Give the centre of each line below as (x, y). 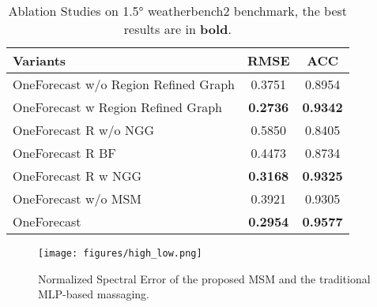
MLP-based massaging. (94, 294)
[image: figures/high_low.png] (120, 253)
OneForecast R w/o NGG (84, 130)
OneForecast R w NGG (77, 176)
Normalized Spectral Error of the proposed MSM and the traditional (204, 278)
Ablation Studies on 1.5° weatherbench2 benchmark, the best (178, 11)
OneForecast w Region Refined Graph (117, 107)
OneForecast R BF (64, 153)
